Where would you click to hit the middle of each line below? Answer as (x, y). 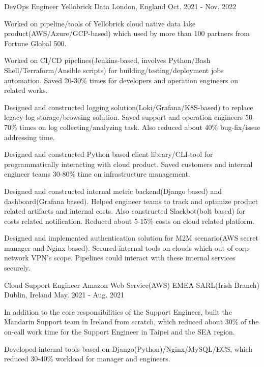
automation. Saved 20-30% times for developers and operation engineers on (121, 80)
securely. (17, 268)
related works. (26, 90)
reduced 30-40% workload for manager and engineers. (87, 359)
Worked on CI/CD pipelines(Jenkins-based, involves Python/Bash (107, 60)
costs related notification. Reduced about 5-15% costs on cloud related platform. (129, 221)
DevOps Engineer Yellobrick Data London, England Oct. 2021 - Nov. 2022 (120, 6)
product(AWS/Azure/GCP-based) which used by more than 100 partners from (127, 33)
